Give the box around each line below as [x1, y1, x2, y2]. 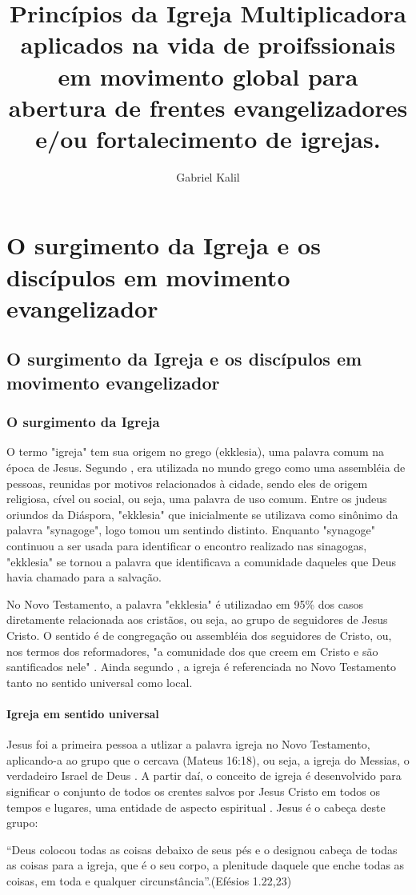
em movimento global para [58, 59, 358, 92]
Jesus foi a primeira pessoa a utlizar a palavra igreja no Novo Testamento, [6, 736, 370, 753]
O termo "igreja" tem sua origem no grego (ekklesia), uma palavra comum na [6, 443, 384, 460]
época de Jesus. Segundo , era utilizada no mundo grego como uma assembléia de [6, 459, 406, 476]
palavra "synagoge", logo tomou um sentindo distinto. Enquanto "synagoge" [6, 521, 375, 538]
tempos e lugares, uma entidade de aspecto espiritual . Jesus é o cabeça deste [6, 798, 386, 815]
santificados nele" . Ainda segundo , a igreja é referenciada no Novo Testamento [6, 658, 397, 675]
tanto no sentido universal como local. [6, 673, 193, 690]
